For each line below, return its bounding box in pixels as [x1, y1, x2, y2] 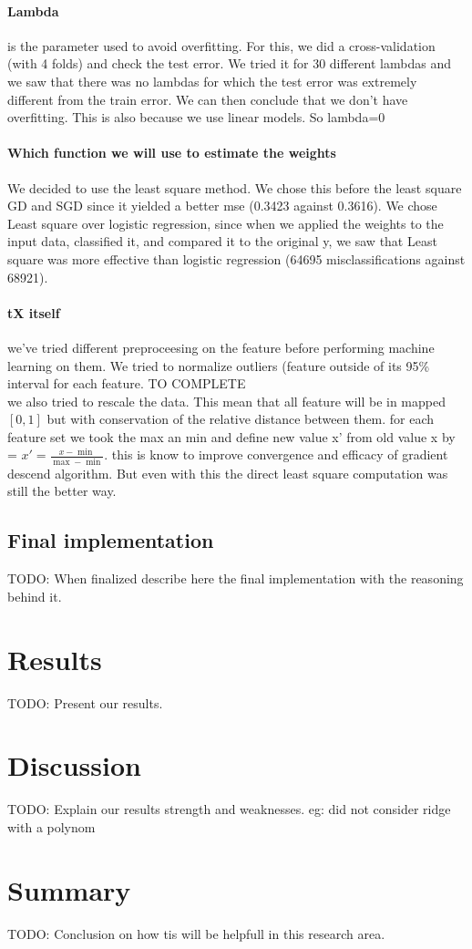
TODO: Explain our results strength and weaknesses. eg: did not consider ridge [7, 799, 451, 819]
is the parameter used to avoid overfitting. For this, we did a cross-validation [7, 36, 436, 55]
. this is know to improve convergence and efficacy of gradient [104, 445, 448, 464]
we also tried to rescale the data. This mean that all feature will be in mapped [7, 391, 446, 410]
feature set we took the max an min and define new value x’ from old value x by [7, 427, 456, 446]
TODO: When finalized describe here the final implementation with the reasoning [7, 569, 464, 588]
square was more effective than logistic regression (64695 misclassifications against [7, 249, 466, 268]
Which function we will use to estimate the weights [7, 143, 336, 162]
